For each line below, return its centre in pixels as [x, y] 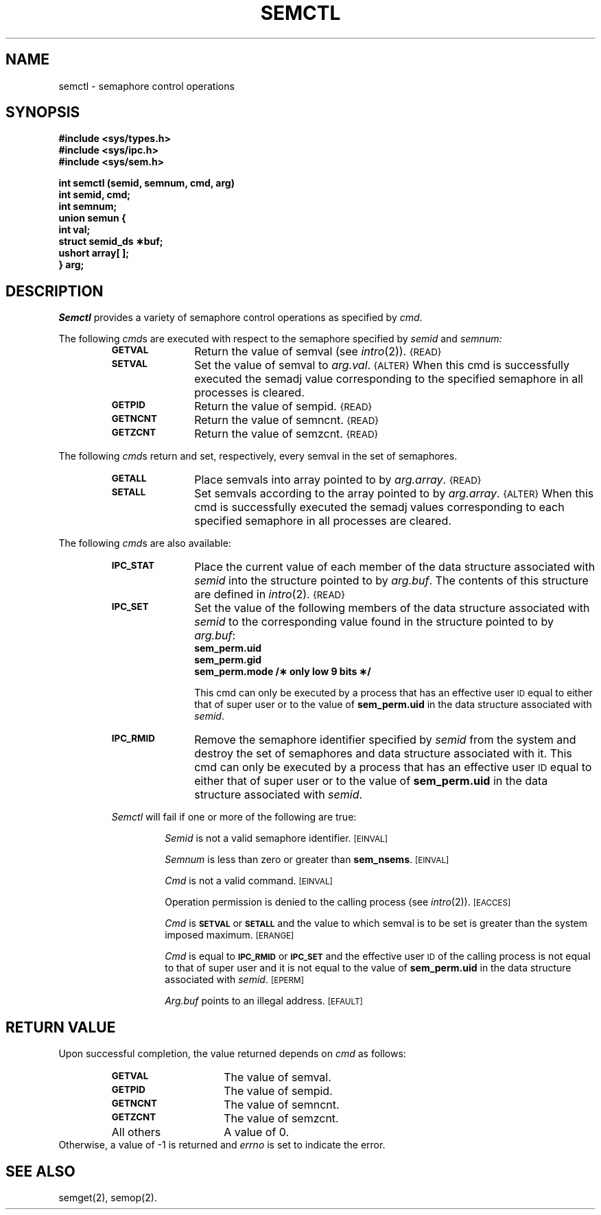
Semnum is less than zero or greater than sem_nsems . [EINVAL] [307, 860]
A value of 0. [257, 1132]
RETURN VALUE [61, 1027]
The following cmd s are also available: [145, 543]
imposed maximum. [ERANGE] [229, 935]
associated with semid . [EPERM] [234, 980]
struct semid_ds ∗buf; [111, 241]
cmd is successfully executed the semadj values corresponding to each [379, 507]
